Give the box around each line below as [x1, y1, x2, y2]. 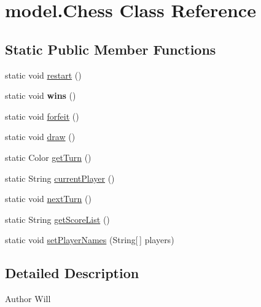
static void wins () [5, 89, 76, 102]
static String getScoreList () [5, 212, 110, 225]
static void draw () [5, 130, 76, 143]
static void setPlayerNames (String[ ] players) [5, 233, 174, 246]
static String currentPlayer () [5, 171, 115, 184]
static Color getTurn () [5, 150, 92, 163]
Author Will [5, 292, 51, 305]
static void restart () [5, 68, 82, 81]
